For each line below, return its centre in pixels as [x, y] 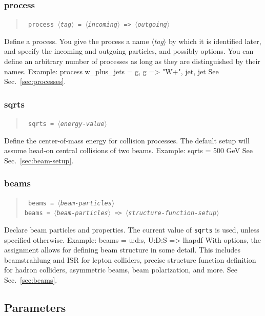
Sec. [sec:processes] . [35, 81]
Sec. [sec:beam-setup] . [39, 160]
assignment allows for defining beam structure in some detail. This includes [123, 250]
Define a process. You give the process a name [77, 41]
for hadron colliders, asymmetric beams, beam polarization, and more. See [121, 270]
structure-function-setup [172, 213]
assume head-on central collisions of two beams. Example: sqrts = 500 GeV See [129, 150]
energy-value [82, 124]
